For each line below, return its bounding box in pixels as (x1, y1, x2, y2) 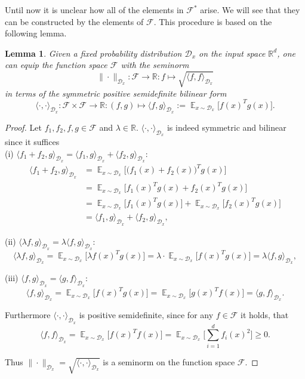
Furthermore (5, 309, 51, 321)
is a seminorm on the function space (103, 355, 235, 368)
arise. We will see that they (200, 4, 300, 16)
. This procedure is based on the (153, 15, 272, 27)
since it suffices (5, 135, 60, 148)
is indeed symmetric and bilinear (167, 121, 286, 133)
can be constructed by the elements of (5, 15, 144, 27)
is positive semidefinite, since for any (79, 309, 214, 321)
